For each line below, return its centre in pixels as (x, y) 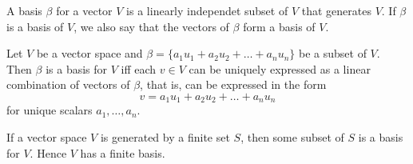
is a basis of (35, 26)
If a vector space (47, 137)
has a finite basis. (123, 152)
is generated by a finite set (165, 137)
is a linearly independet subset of (207, 10)
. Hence (48, 152)
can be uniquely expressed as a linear (280, 68)
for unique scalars (50, 110)
